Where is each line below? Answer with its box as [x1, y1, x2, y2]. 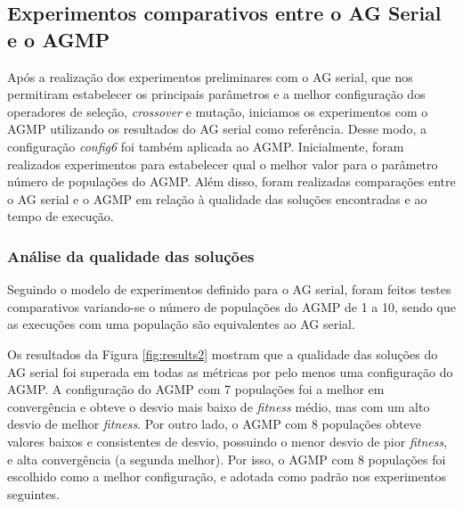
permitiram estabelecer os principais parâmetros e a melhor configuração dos [7, 85, 426, 103]
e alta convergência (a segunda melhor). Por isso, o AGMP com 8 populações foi [7, 449, 446, 468]
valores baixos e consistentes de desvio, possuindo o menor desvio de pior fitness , [7, 431, 448, 450]
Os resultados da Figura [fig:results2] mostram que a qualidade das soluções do [7, 344, 438, 363]
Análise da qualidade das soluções [7, 244, 255, 267]
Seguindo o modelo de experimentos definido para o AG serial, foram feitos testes [7, 280, 451, 299]
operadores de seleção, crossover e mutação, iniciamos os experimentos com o [7, 102, 428, 120]
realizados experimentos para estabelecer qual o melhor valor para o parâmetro [7, 154, 438, 173]
